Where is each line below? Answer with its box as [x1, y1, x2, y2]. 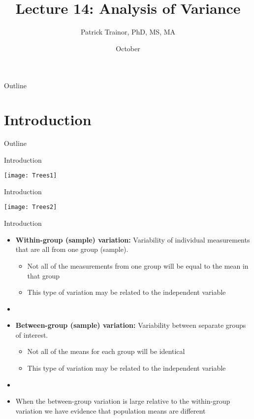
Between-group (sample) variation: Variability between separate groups [15, 320, 246, 330]
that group [27, 270, 60, 280]
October [116, 43, 140, 53]
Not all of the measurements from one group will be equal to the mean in [27, 260, 249, 271]
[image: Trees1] [4, 172, 57, 179]
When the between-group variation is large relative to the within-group [15, 396, 230, 406]
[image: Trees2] [4, 204, 57, 211]
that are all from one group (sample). [15, 244, 128, 254]
